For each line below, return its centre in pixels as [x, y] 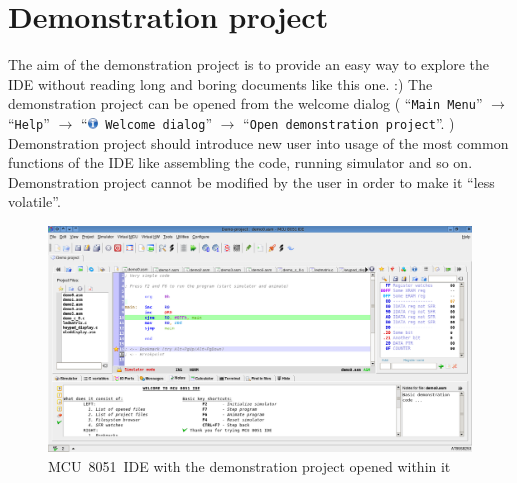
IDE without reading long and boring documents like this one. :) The [220, 83]
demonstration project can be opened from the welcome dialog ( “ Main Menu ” [245, 103]
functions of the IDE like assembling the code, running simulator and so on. [240, 162]
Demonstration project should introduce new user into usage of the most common [258, 142]
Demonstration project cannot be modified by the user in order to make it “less [251, 181]
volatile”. [34, 201]
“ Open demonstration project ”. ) [349, 122]
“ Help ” [29, 122]
